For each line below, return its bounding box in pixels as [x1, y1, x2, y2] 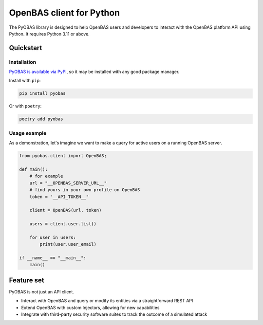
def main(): [19, 166, 48, 172]
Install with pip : [9, 78, 41, 84]
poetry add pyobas [19, 116, 63, 122]
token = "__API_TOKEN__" [29, 194, 89, 199]
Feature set [9, 276, 44, 284]
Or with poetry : [9, 103, 42, 109]
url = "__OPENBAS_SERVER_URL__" [29, 180, 107, 186]
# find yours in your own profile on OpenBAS [29, 187, 140, 193]
